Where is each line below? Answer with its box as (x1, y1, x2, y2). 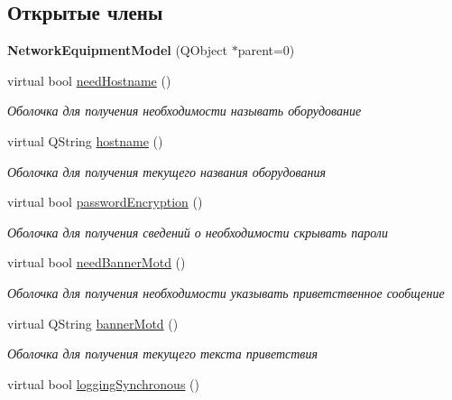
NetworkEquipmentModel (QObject (7, 41, 227, 60)
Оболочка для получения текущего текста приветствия (7, 344, 318, 363)
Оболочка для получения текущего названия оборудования (7, 162, 326, 181)
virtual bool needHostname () (7, 70, 171, 89)
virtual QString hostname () (7, 131, 163, 150)
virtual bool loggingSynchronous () (7, 374, 199, 393)
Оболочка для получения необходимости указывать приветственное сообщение (7, 283, 445, 302)
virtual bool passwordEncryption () (7, 192, 203, 211)
